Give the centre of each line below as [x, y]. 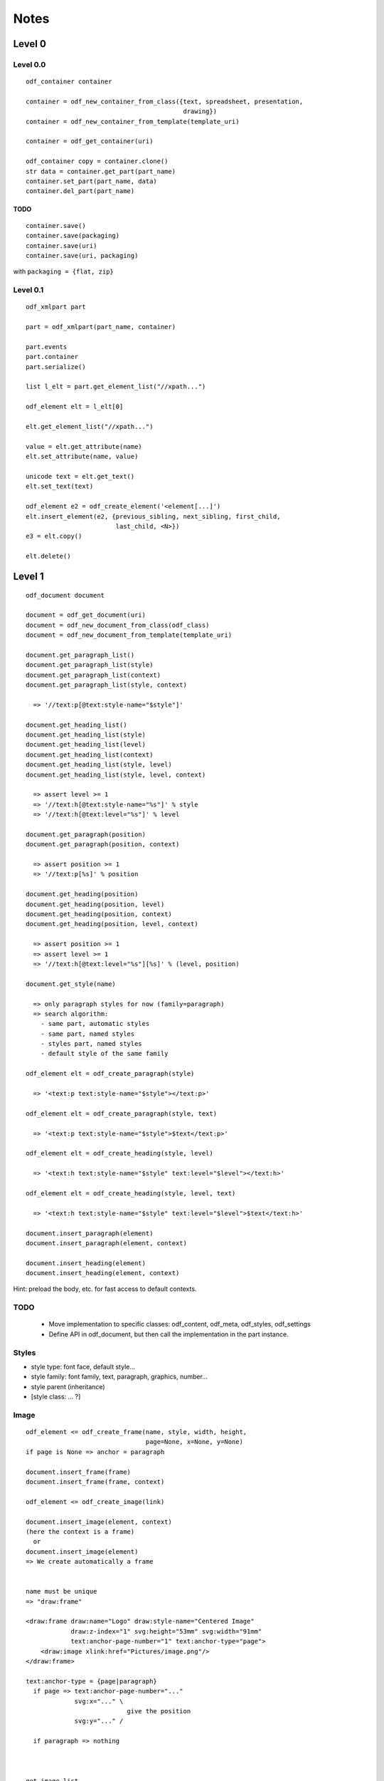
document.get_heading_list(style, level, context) [116, 774]
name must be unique [62, 1592]
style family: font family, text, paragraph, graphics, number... [119, 1377]
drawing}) [200, 111]
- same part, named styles [87, 1034]
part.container [52, 357]
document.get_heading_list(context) [90, 754]
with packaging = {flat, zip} [63, 271]
